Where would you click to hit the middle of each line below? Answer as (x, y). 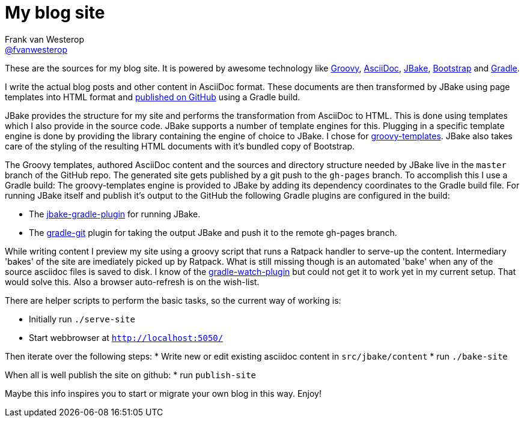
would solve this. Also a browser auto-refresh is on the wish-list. (132, 282)
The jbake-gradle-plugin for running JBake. (115, 214)
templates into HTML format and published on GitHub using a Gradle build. (153, 97)
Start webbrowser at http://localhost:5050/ (126, 337)
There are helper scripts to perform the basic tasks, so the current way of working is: (173, 300)
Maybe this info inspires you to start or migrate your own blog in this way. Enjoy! (163, 393)
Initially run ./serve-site (82, 319)
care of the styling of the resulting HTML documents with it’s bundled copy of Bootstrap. (180, 146)
